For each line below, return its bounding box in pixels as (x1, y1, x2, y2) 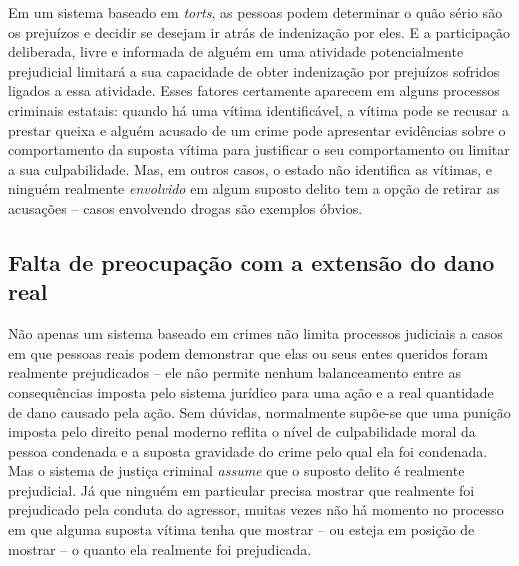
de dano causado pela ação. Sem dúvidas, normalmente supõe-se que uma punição (8, 401, 511, 422)
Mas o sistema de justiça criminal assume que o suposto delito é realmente (8, 460, 465, 481)
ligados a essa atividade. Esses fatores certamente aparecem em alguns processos (8, 80, 500, 101)
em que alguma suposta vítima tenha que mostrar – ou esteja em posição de (8, 519, 475, 540)
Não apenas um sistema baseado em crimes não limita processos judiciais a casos (8, 323, 503, 344)
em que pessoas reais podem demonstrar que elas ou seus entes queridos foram (8, 342, 489, 363)
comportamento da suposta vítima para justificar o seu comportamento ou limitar (8, 139, 510, 160)
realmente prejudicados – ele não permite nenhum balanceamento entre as (8, 362, 461, 383)
